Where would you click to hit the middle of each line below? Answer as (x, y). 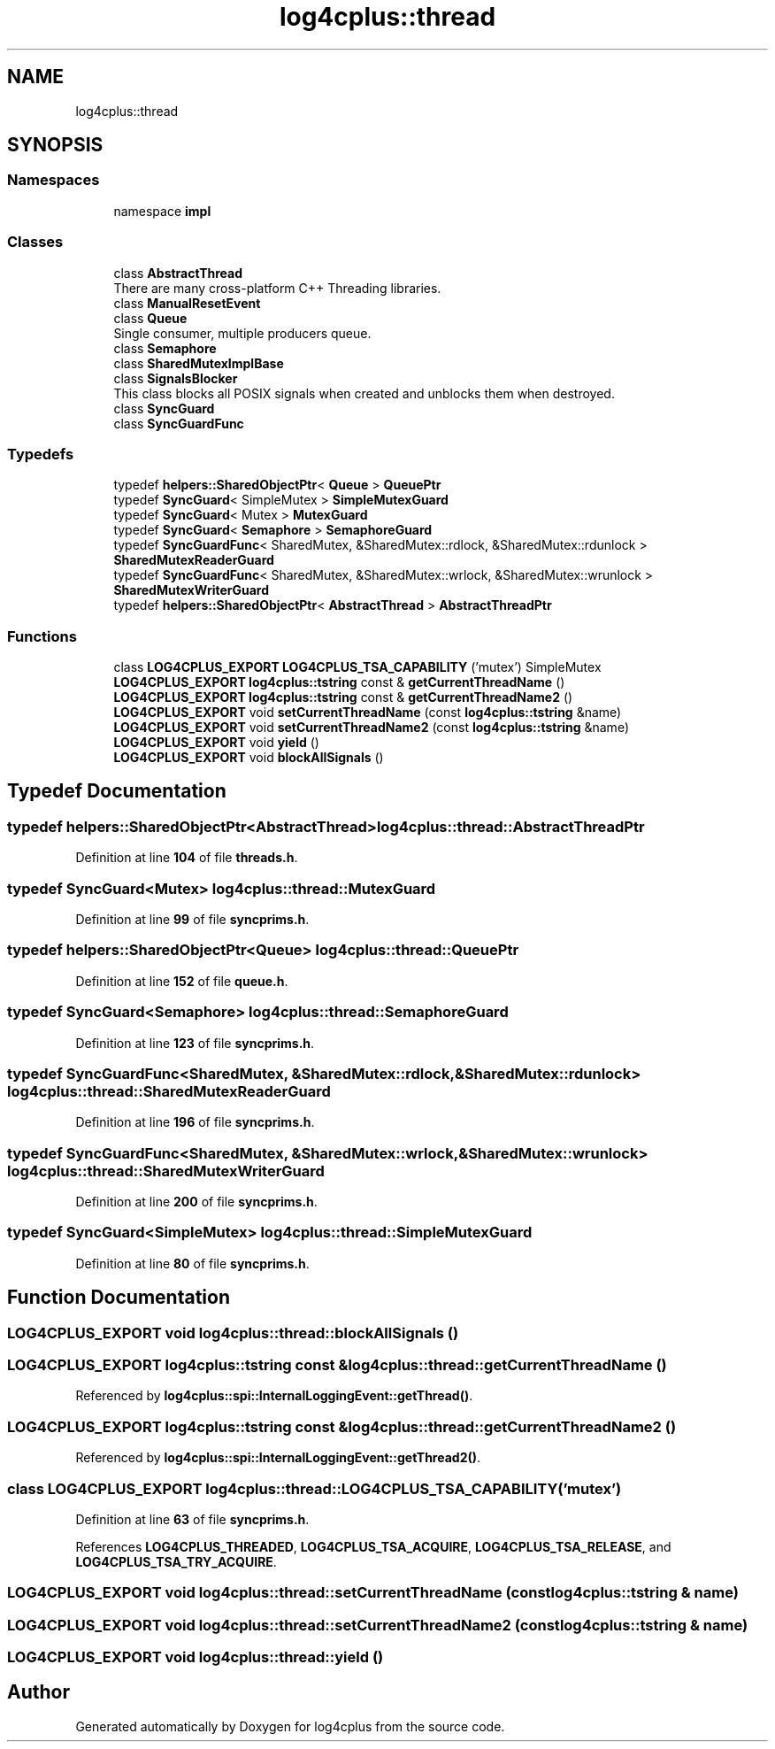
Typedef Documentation (117, 791)
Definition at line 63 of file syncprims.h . (192, 1519)
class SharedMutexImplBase (199, 363)
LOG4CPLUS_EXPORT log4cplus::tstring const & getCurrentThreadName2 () (343, 697)
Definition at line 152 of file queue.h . (182, 981)
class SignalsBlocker (176, 378)
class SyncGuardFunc (179, 423)
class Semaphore (165, 348)
